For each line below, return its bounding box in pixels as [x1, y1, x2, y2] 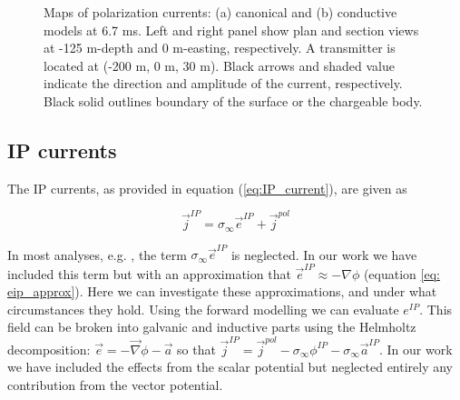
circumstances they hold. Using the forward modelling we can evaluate [7, 299, 399, 318]
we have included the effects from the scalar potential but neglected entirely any [7, 357, 454, 376]
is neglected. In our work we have [230, 245, 417, 264]
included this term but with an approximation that [7, 264, 291, 283]
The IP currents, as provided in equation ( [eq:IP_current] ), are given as [7, 178, 407, 197]
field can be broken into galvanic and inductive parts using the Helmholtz [7, 317, 416, 336]
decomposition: [7, 339, 91, 358]
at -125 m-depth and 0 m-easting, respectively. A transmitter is [44, 38, 396, 57]
